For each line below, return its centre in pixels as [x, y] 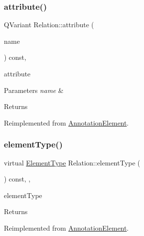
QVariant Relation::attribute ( [49, 25]
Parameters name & [34, 90]
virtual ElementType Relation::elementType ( [72, 162]
